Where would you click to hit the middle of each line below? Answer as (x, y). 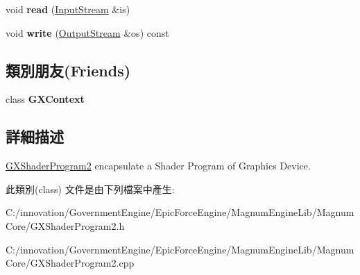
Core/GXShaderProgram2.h (65, 225)
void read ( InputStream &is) (68, 9)
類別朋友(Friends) (68, 70)
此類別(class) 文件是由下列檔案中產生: (90, 189)
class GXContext (45, 99)
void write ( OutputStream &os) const (87, 32)
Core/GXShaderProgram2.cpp (70, 263)
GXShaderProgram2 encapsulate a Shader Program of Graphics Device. (158, 166)
